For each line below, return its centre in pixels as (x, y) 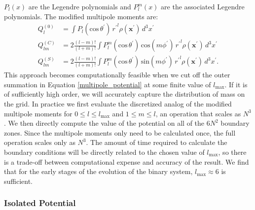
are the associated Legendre (203, 6)
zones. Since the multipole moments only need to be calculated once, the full (120, 132)
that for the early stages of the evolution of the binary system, (98, 171)
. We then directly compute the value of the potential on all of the (104, 123)
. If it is (236, 84)
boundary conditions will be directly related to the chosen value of (104, 152)
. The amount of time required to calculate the (157, 142)
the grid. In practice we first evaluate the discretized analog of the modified (118, 104)
